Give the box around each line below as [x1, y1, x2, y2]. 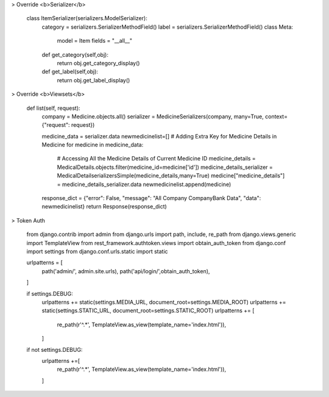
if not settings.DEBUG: [26, 346, 83, 353]
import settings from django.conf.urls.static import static [26, 248, 168, 255]
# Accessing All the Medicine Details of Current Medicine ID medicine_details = [57, 155, 256, 162]
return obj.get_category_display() [57, 59, 140, 66]
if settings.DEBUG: [26, 290, 73, 297]
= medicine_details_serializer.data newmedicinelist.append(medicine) [57, 181, 232, 188]
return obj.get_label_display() [57, 76, 130, 84]
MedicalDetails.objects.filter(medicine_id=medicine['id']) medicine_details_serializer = [57, 163, 274, 171]
